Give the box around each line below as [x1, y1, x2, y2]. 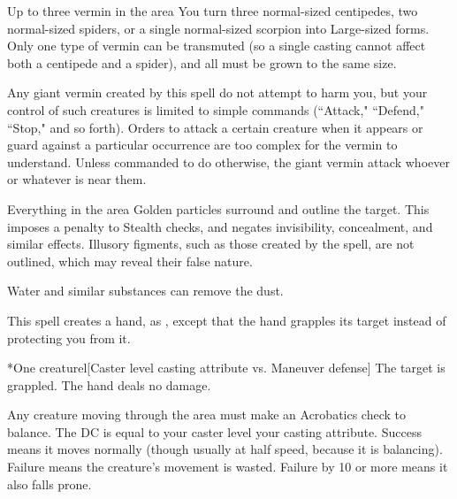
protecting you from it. [7, 328, 131, 347]
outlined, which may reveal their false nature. [7, 251, 253, 270]
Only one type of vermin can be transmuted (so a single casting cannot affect [7, 36, 426, 55]
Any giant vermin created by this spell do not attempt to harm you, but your [7, 83, 428, 102]
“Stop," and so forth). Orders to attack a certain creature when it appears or [7, 118, 423, 136]
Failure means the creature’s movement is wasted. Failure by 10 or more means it [7, 457, 448, 476]
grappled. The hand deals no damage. [7, 375, 211, 394]
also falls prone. [7, 474, 92, 493]
